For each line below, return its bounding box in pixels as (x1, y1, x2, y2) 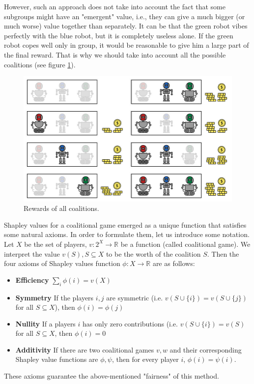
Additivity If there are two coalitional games (15, 344, 154, 354)
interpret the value (4, 248, 60, 259)
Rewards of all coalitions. (24, 203, 99, 213)
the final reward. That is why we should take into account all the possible (4, 49, 226, 59)
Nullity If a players (15, 318, 76, 328)
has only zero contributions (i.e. (83, 318, 178, 328)
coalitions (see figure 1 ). (4, 59, 76, 69)
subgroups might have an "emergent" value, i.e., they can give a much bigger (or (4, 11, 245, 21)
